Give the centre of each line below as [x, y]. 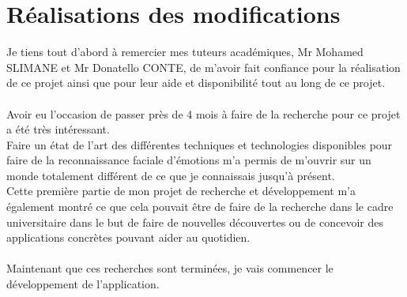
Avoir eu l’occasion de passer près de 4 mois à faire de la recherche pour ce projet [203, 113]
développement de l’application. [83, 284]
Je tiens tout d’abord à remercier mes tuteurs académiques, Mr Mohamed [185, 52]
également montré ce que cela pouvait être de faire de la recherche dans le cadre [200, 207]
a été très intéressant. [58, 129]
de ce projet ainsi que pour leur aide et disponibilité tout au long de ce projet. [196, 83]
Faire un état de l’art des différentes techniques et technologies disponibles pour [200, 144]
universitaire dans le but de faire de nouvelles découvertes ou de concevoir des [195, 222]
